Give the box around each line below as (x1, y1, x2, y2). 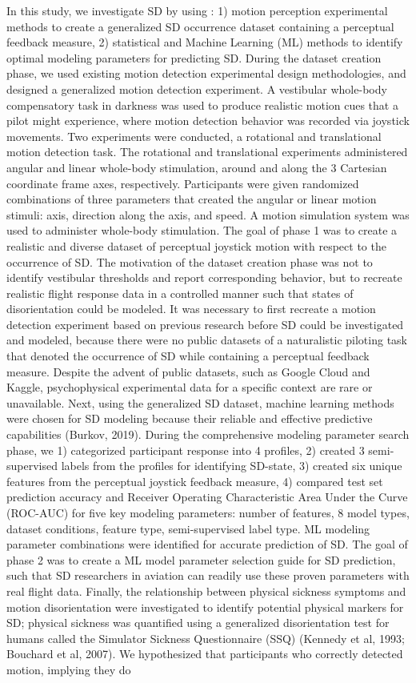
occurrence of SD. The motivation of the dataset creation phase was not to (6, 253, 373, 270)
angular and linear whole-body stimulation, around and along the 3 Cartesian (6, 159, 387, 175)
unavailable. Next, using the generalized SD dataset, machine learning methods (6, 394, 394, 411)
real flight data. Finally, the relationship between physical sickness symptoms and (6, 582, 406, 599)
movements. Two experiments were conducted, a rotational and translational (6, 127, 382, 144)
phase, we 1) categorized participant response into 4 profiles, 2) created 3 (6, 441, 365, 458)
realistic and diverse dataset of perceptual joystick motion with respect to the (6, 237, 386, 254)
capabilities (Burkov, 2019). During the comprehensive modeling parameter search (6, 426, 410, 443)
